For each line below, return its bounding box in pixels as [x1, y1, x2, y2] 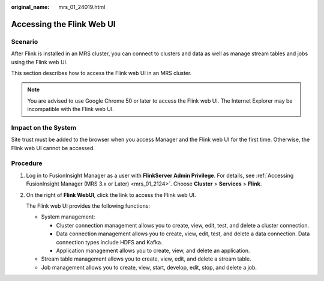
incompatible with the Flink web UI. [27, 106, 114, 113]
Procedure [11, 159, 43, 168]
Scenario [11, 37, 38, 46]
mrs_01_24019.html [58, 4, 106, 10]
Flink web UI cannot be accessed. [11, 144, 95, 151]
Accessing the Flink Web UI [11, 19, 116, 29]
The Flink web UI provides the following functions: [26, 202, 150, 210]
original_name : [11, 4, 50, 10]
